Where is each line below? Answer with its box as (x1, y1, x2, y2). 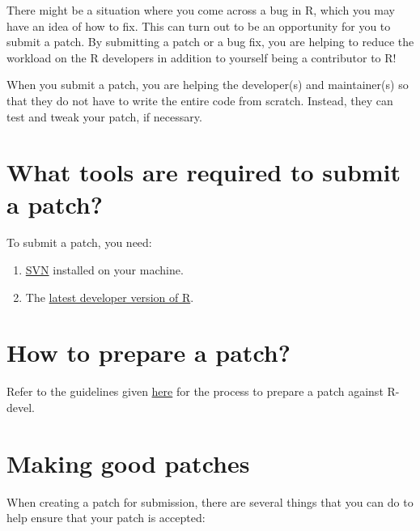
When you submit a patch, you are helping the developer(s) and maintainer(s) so (6, 76, 409, 93)
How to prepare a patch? (6, 336, 291, 369)
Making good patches (6, 446, 250, 479)
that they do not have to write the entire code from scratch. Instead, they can (6, 91, 393, 108)
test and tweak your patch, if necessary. (6, 108, 202, 125)
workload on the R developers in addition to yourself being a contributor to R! (6, 49, 397, 66)
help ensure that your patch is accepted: (6, 509, 206, 526)
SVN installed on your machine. (25, 261, 184, 278)
